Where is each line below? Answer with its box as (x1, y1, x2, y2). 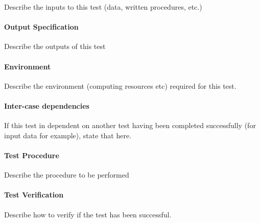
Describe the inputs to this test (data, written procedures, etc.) (4, 2, 202, 12)
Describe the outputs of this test (4, 41, 106, 52)
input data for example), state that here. (4, 130, 132, 140)
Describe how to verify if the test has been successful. (4, 209, 172, 219)
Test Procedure (4, 150, 59, 160)
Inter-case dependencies (4, 100, 89, 111)
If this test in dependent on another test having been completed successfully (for (4, 120, 256, 131)
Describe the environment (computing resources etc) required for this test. (4, 80, 237, 91)
